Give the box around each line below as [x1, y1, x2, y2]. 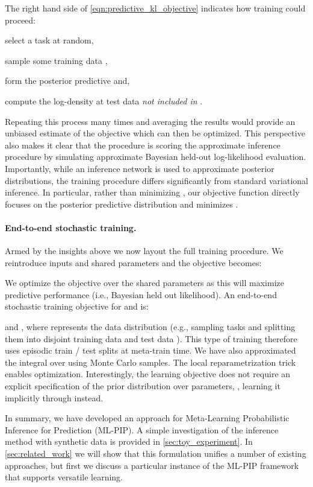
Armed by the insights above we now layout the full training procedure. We [5, 244, 284, 257]
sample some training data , [5, 54, 108, 66]
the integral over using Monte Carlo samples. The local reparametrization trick [5, 355, 296, 368]
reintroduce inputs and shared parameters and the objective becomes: [5, 256, 262, 269]
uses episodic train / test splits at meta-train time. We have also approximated [5, 344, 296, 357]
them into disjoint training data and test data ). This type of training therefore [5, 332, 297, 345]
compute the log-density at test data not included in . [5, 94, 203, 107]
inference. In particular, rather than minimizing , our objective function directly [5, 186, 300, 199]
